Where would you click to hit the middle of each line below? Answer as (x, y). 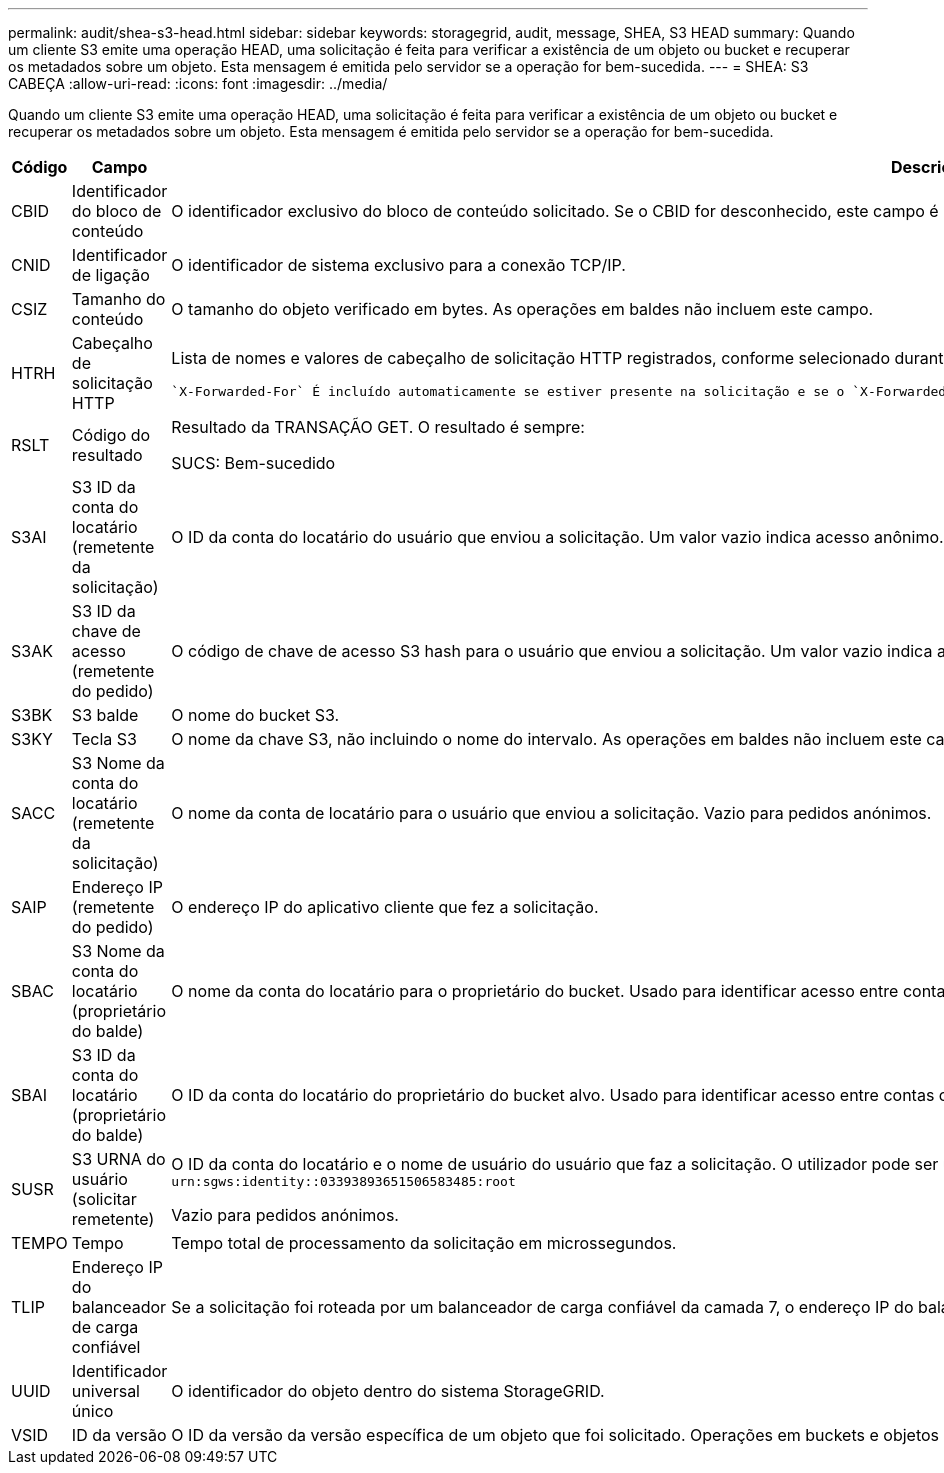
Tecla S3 (104, 739)
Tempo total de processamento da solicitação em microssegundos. (424, 1243)
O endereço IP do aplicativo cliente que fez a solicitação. (385, 907)
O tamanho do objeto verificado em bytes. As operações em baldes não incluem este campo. (522, 309)
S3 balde (105, 715)
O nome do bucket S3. (255, 715)
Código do (111, 435)
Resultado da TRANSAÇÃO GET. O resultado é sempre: (378, 427)
